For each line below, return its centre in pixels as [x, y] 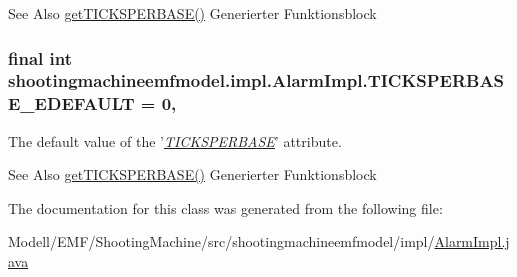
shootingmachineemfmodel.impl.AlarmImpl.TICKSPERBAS [256, 80]
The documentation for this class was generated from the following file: [225, 207]
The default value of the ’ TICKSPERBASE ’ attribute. [175, 140]
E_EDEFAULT [71, 103]
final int [40, 57]
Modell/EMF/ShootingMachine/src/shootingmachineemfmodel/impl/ [221, 241]
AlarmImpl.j [472, 241]
